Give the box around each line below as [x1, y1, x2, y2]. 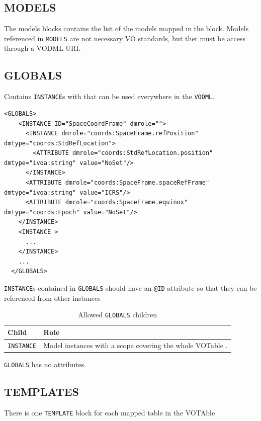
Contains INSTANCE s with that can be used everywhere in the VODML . [4, 91, 215, 102]
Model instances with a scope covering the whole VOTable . [43, 340, 228, 350]
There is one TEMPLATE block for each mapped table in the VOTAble [4, 407, 215, 417]
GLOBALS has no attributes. [4, 359, 86, 369]
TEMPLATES [4, 383, 79, 399]
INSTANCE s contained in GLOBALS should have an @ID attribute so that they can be [4, 283, 257, 293]
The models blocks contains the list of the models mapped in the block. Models [4, 23, 249, 34]
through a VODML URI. [4, 43, 81, 53]
